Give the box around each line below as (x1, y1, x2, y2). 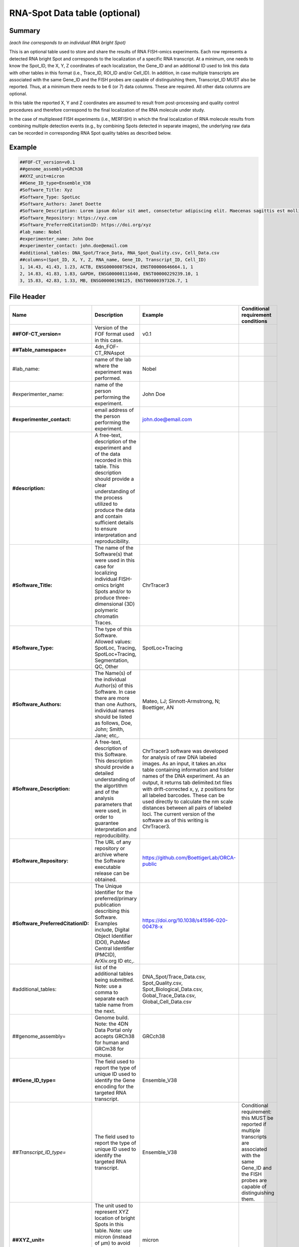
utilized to (95, 500, 118, 507)
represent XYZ (95, 1208, 129, 1215)
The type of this (95, 625, 132, 632)
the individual (95, 676, 127, 683)
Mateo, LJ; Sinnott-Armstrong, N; (142, 697, 220, 704)
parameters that (95, 801, 132, 808)
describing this (95, 907, 130, 914)
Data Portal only (95, 1027, 133, 1034)
